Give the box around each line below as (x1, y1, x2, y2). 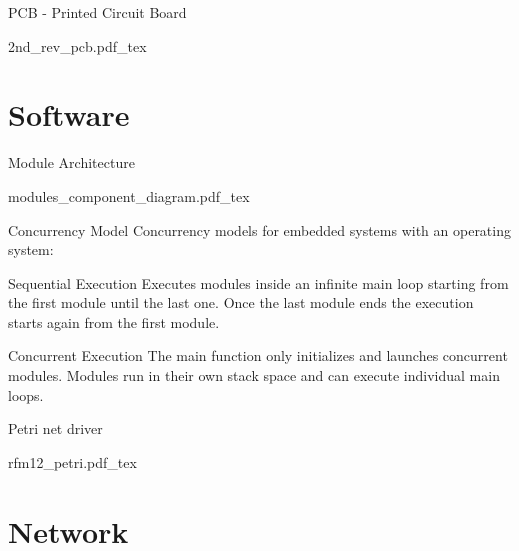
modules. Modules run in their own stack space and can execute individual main (8, 365, 500, 386)
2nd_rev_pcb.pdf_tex (8, 35, 147, 56)
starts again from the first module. (8, 311, 220, 332)
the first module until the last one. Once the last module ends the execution (8, 292, 474, 313)
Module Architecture (8, 152, 135, 173)
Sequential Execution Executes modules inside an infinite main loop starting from (8, 272, 509, 293)
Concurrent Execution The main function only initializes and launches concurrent (8, 345, 508, 366)
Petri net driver (8, 418, 103, 439)
